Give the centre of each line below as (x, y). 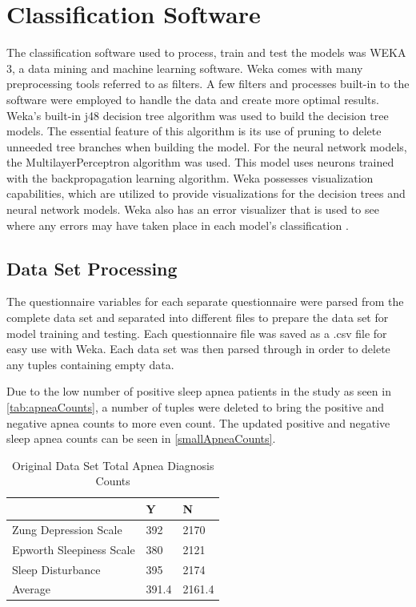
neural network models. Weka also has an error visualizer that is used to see (193, 209)
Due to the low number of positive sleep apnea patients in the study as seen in (199, 391)
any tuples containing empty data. (90, 364)
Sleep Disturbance (56, 569)
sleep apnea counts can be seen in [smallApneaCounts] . (141, 438)
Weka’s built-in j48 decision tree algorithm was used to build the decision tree (198, 115)
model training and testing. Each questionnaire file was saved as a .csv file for (197, 333)
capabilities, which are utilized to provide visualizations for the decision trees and (206, 193)
